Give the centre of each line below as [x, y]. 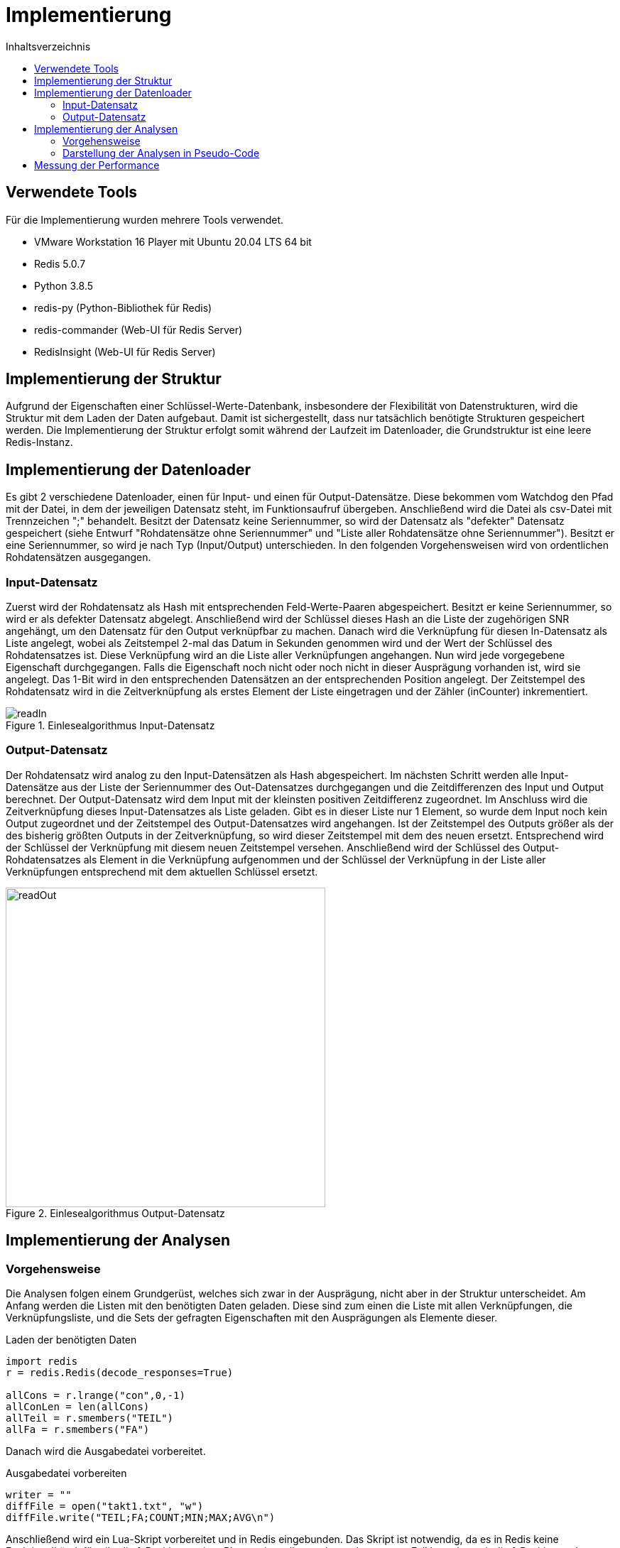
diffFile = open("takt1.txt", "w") [105, 1506]
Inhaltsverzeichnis [48, 46]
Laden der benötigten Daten [71, 1340]
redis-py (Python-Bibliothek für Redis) [123, 307]
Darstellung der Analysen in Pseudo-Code [161, 153]
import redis [42, 1361]
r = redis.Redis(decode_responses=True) [120, 1373]
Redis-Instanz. [39, 442]
